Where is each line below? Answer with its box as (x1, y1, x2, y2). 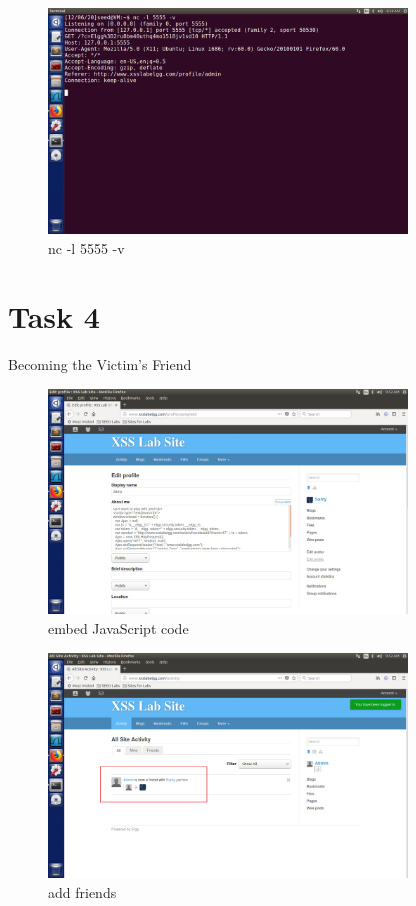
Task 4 (8, 296, 100, 337)
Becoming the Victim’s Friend (8, 354, 192, 375)
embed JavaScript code (48, 618, 189, 639)
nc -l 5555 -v (48, 237, 125, 258)
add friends (48, 881, 117, 902)
